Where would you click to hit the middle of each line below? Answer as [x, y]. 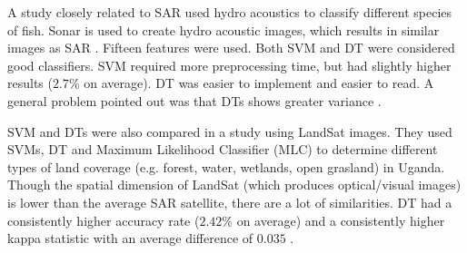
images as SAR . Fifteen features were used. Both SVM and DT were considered [231, 48]
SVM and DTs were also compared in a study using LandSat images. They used [230, 131]
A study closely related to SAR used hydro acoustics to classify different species [230, 12]
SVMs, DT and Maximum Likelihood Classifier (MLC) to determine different [223, 149]
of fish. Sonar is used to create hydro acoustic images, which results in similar [224, 29]
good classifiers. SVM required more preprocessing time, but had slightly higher [229, 65]
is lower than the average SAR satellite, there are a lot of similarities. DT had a [230, 202]
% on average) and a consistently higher [333, 220]
